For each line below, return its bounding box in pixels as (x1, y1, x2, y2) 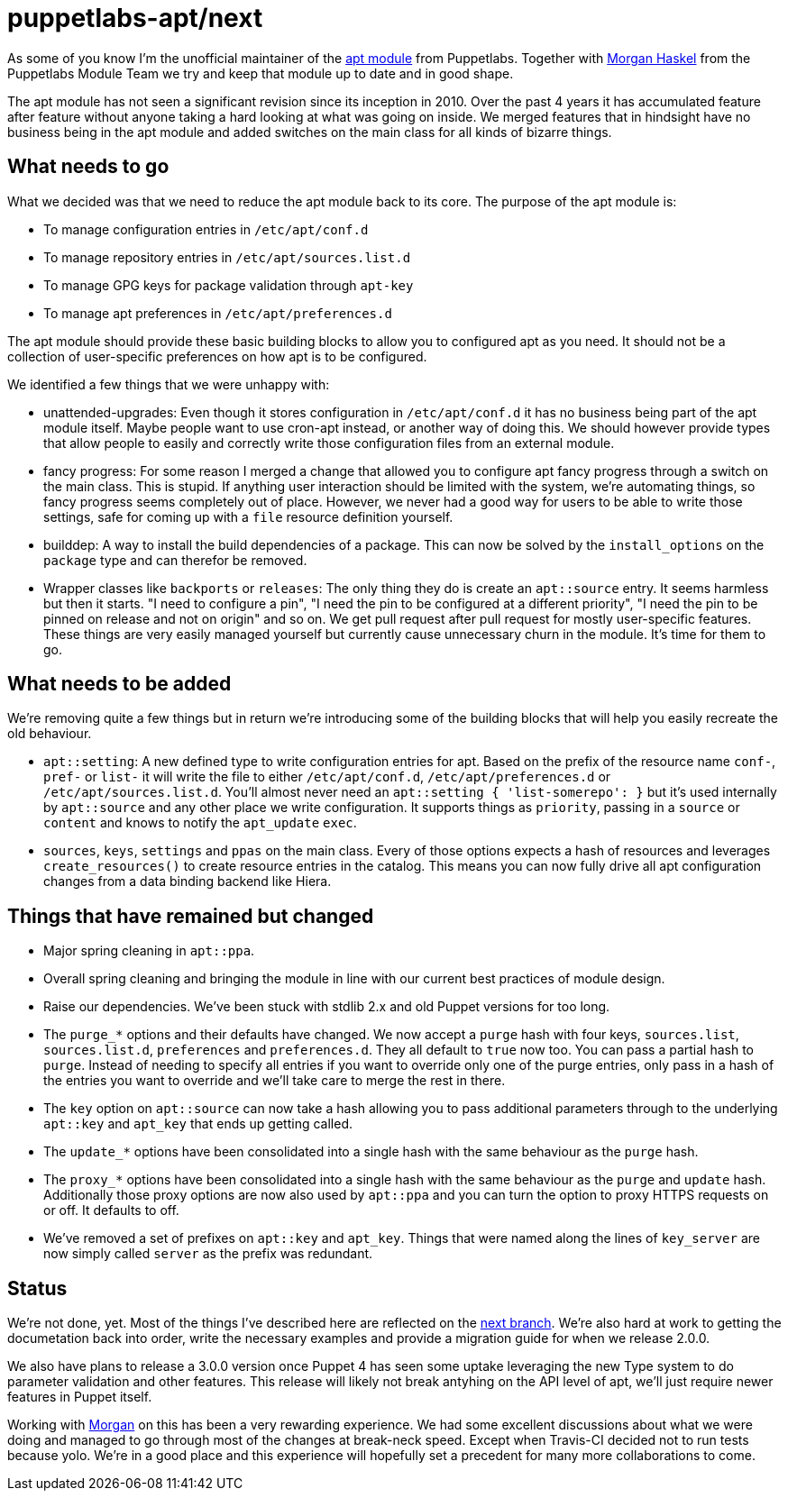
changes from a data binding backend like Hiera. (43, 873, 332, 890)
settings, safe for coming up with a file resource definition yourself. (43, 508, 454, 525)
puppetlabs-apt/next (7, 3, 263, 33)
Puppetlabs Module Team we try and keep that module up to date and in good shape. (7, 65, 514, 81)
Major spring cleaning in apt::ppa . (43, 943, 255, 959)
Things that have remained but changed (7, 904, 374, 927)
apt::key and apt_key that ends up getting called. (43, 1116, 353, 1132)
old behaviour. (7, 726, 92, 742)
